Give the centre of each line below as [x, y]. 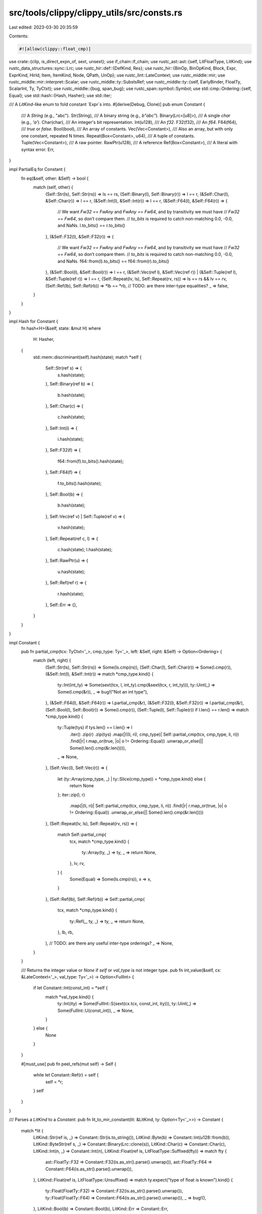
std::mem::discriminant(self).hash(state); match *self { [87, 357]
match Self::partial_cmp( [82, 835]
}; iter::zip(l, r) [71, 794]
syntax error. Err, [38, 149]
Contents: [19, 36]
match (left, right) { [52, 660]
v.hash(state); [71, 527]
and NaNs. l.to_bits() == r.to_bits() [91, 225]
